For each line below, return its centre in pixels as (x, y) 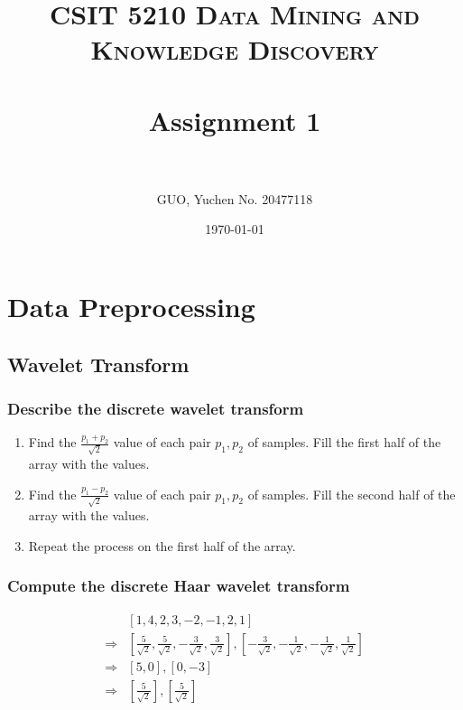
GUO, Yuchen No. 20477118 (235, 198)
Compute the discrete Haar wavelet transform (179, 586)
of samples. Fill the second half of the (352, 494)
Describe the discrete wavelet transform (156, 408)
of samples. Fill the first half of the (344, 442)
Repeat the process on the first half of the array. (162, 545)
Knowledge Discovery (235, 49)
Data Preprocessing (131, 307)
